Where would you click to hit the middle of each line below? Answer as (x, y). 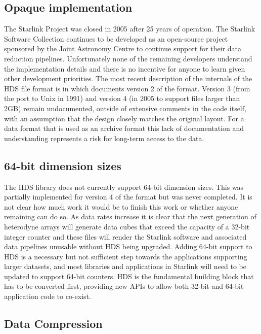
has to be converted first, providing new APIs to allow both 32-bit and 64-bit (124, 286)
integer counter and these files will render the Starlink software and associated (125, 236)
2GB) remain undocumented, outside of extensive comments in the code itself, (125, 108)
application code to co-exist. (48, 296)
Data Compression (53, 324)
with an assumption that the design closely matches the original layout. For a (124, 118)
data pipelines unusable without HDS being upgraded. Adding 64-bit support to (128, 246)
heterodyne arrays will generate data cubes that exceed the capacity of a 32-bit (127, 226)
